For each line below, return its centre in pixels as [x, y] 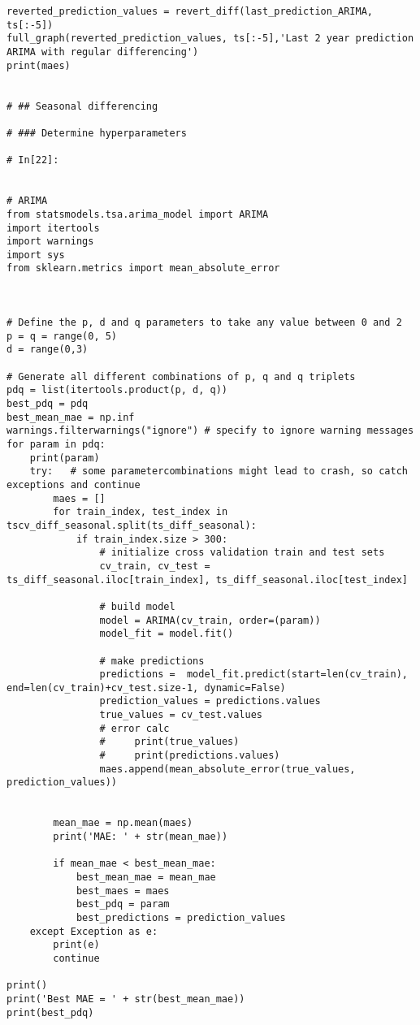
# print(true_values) [169, 742]
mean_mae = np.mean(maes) [123, 823]
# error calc [134, 728]
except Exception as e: [94, 931]
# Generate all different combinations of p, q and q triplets [181, 376]
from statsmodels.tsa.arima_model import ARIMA [138, 214]
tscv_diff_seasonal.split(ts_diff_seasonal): [132, 525]
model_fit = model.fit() [167, 634]
